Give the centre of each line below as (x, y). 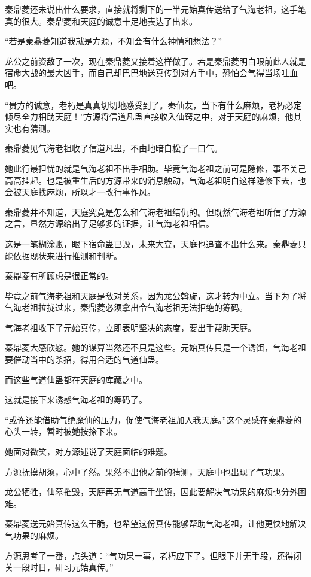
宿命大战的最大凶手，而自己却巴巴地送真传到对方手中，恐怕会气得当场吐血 (151, 73)
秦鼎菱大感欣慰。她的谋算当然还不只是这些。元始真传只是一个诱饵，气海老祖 (155, 347)
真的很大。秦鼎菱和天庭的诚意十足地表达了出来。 (101, 21)
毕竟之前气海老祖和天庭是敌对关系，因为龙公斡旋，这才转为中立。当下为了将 (155, 295)
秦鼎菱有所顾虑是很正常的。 (59, 276)
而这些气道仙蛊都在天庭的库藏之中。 (76, 379)
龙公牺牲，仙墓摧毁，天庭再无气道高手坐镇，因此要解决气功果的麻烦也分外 (151, 492)
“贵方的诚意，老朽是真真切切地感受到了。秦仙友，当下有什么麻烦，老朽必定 (153, 104)
